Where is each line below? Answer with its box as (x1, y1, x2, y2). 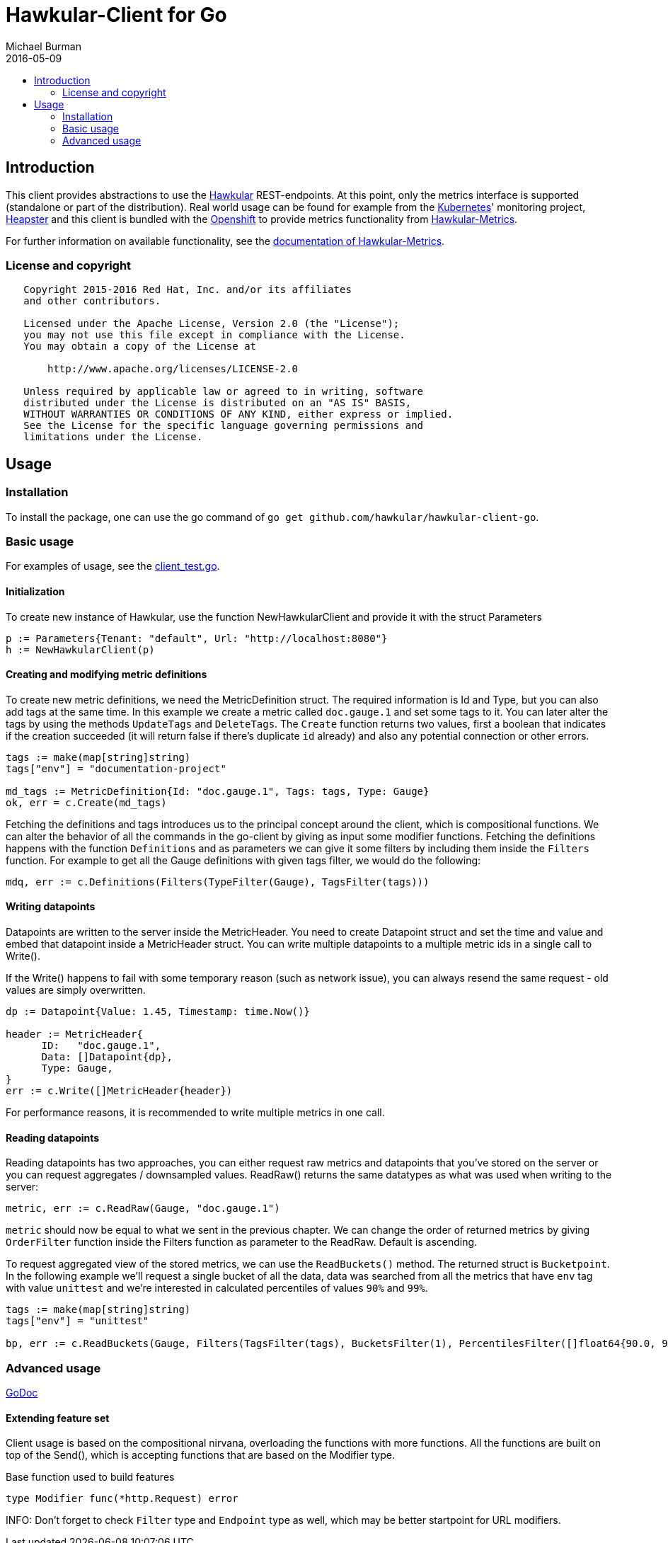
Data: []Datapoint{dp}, (41, 1050, 173, 1062)
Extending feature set (6, 1411, 110, 1424)
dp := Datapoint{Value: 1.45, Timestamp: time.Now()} (6, 1005, 310, 1017)
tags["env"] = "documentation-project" (6, 762, 226, 774)
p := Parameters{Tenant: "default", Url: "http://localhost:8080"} (6, 632, 388, 644)
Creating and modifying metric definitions (6, 668, 207, 681)
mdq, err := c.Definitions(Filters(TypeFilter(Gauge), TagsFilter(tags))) (6, 876, 430, 888)
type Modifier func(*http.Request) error (6, 1493, 238, 1505)
